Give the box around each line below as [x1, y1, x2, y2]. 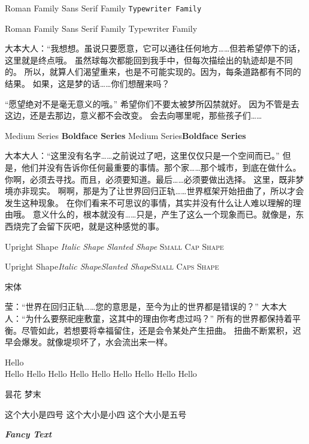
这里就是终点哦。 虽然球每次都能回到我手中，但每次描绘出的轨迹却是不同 [5, 53, 293, 66]
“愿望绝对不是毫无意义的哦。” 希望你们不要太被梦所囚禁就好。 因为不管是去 [5, 97, 299, 110]
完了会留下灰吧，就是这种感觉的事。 [21, 219, 164, 232]
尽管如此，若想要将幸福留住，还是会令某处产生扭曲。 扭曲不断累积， [21, 324, 293, 336]
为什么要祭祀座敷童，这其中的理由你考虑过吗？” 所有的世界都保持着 [25, 312, 292, 324]
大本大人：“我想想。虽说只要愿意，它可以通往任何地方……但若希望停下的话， [5, 42, 305, 55]
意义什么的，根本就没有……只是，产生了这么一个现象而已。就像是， [32, 208, 296, 221]
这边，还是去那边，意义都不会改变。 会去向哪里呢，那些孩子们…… [5, 109, 262, 122]
